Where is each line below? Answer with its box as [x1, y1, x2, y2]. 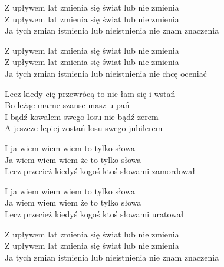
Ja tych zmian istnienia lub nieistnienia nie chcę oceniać [5, 67, 207, 79]
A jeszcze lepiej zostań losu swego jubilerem [5, 122, 163, 134]
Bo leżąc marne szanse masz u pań [5, 99, 130, 111]
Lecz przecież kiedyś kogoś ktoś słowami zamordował [5, 165, 195, 177]
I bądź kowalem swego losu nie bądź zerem [5, 110, 159, 122]
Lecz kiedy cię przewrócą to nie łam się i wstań [5, 87, 176, 99]
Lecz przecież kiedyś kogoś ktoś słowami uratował [5, 207, 184, 220]
